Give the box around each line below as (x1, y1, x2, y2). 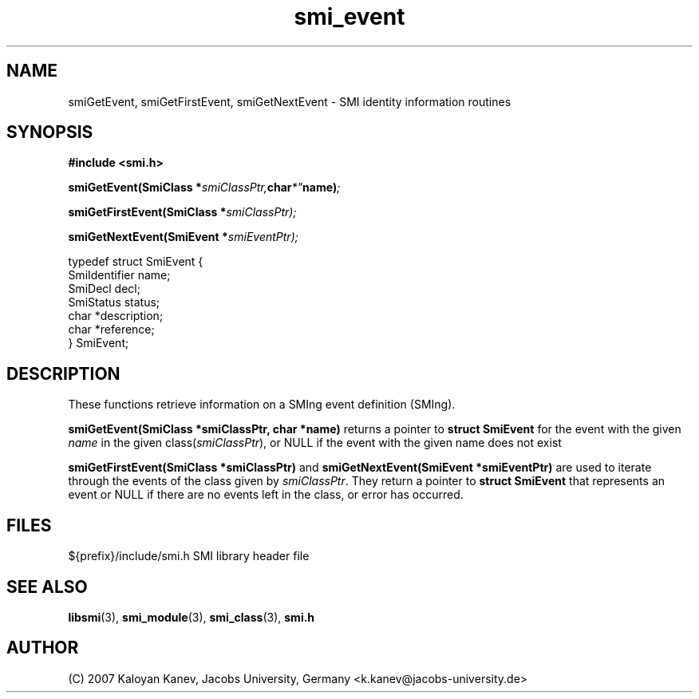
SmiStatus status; (68, 295, 160, 310)
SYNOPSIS (6, 122, 93, 143)
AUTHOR (6, 638, 79, 658)
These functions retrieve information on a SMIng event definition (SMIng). (68, 397, 456, 412)
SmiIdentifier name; (68, 268, 171, 282)
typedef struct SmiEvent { (68, 255, 203, 269)
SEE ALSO (6, 576, 88, 597)
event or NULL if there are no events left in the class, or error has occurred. (68, 488, 464, 502)
